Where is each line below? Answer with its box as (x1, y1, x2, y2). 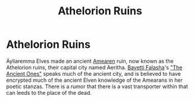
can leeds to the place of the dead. (6, 89, 92, 96)
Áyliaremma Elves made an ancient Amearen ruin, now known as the (6, 57, 174, 64)
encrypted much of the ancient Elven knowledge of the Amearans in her (6, 76, 183, 84)
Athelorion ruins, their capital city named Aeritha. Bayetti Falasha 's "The (6, 64, 183, 71)
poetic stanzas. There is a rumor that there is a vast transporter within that (6, 82, 189, 90)
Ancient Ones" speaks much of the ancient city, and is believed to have (6, 70, 182, 77)
